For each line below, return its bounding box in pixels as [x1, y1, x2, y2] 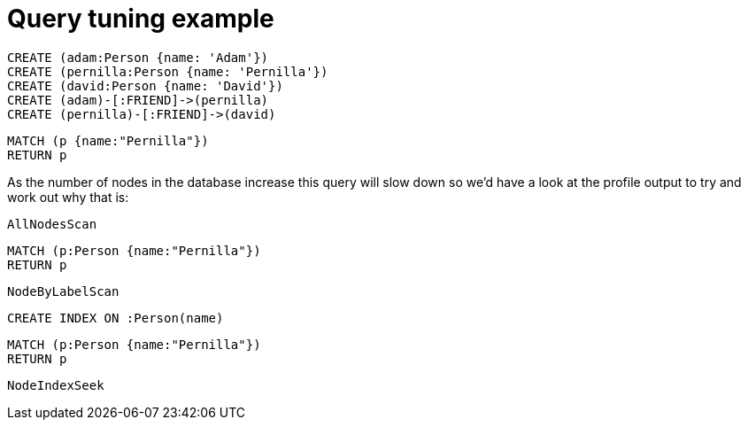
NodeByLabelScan [7, 283, 120, 299]
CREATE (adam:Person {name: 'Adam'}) [7, 50, 269, 65]
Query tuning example [7, 4, 274, 34]
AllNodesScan [7, 216, 97, 231]
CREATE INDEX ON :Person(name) [7, 310, 224, 325]
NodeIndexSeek [7, 377, 104, 392]
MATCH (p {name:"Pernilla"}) [7, 133, 209, 148]
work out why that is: [7, 189, 129, 205]
